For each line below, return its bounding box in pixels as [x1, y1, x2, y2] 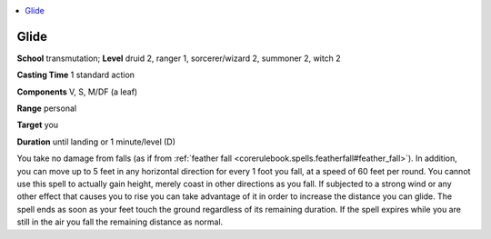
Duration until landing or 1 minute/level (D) [16, 136, 176, 147]
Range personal [16, 103, 77, 114]
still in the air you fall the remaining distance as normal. [16, 216, 224, 227]
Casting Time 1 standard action [16, 69, 135, 81]
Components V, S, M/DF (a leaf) [16, 86, 138, 97]
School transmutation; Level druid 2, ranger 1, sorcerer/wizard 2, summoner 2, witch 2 [16, 53, 341, 64]
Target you [16, 119, 59, 131]
